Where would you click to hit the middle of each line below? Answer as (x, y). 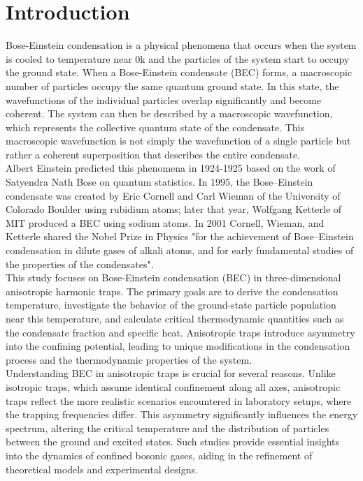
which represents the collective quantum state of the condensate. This (155, 127)
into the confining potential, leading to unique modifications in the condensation (178, 346)
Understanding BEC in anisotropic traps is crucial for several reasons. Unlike (171, 373)
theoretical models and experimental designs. (102, 469)
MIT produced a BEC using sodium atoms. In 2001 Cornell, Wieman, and (165, 222)
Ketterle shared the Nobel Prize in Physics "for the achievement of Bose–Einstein (180, 236)
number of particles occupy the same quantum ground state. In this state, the (172, 86)
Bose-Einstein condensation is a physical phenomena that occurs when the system (181, 45)
